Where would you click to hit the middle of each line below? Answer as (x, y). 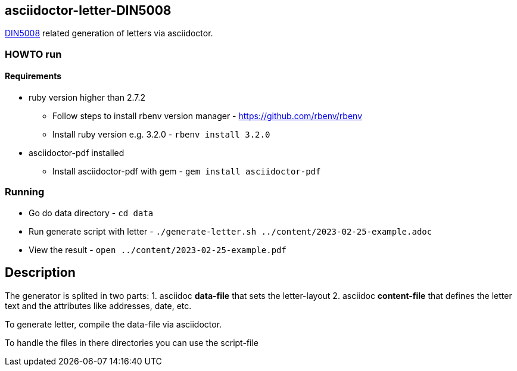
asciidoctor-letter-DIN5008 (88, 10)
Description (40, 273)
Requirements (33, 76)
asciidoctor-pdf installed (77, 153)
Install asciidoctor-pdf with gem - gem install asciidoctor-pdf (187, 172)
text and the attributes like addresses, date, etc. (98, 305)
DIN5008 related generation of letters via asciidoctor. (109, 33)
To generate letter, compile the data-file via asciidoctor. (113, 324)
